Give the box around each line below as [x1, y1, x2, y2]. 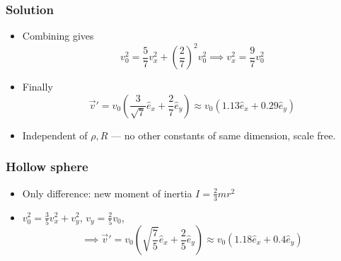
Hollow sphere [6, 158, 88, 175]
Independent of [22, 127, 88, 142]
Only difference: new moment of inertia [22, 185, 192, 200]
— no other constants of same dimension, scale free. [111, 127, 336, 142]
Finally [22, 79, 53, 94]
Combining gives [22, 28, 94, 43]
